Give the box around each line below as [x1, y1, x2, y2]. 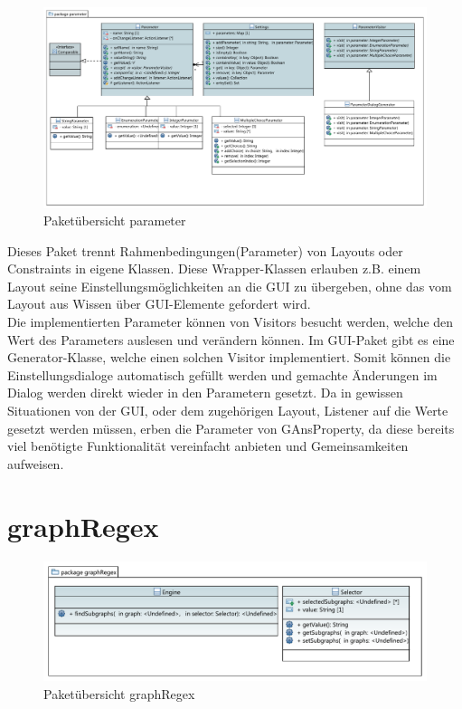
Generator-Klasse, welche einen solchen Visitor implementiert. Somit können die [7, 348, 451, 367]
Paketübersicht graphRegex [43, 684, 195, 703]
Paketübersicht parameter [43, 211, 186, 230]
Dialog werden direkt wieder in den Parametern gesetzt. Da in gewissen [7, 383, 403, 402]
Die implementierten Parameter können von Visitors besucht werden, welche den [7, 312, 454, 331]
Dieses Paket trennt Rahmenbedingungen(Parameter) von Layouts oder [7, 241, 403, 260]
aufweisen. [7, 454, 64, 473]
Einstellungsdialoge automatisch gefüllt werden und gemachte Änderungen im [7, 365, 438, 384]
